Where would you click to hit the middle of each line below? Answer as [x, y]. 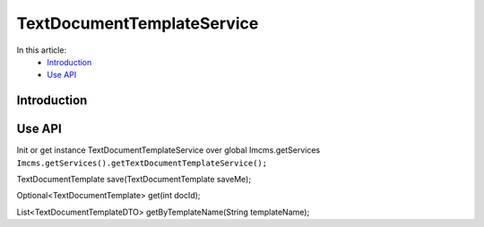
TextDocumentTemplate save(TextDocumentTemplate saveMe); [134, 180]
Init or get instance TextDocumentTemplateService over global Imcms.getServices [169, 150]
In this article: [42, 50]
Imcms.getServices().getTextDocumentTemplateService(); [142, 163]
